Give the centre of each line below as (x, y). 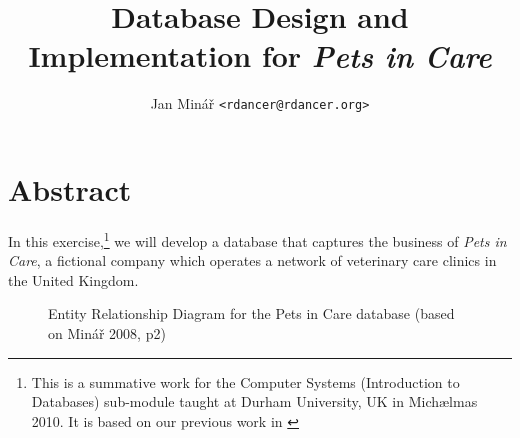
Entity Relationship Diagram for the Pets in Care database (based (251, 313)
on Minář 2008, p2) (107, 332)
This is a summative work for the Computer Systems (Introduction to (245, 381)
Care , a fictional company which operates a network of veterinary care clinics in (252, 260)
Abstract (70, 188)
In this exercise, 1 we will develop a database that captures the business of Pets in (257, 239)
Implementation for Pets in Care (260, 56)
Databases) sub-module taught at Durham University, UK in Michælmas (254, 401)
